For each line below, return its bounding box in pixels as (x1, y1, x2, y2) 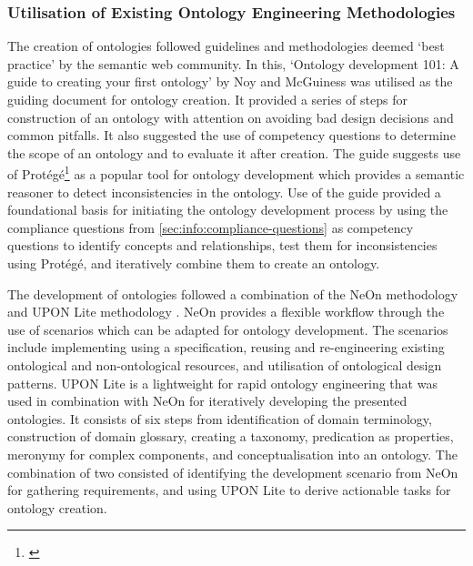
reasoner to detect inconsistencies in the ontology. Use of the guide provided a (7, 182, 441, 201)
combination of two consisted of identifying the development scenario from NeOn (7, 462, 458, 481)
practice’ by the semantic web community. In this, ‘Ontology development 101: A (7, 54, 459, 73)
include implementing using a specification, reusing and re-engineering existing (7, 338, 445, 357)
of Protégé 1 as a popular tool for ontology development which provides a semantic (7, 162, 465, 184)
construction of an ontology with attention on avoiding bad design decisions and (7, 107, 454, 126)
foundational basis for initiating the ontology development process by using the (7, 200, 448, 219)
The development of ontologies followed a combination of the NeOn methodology (7, 284, 458, 303)
